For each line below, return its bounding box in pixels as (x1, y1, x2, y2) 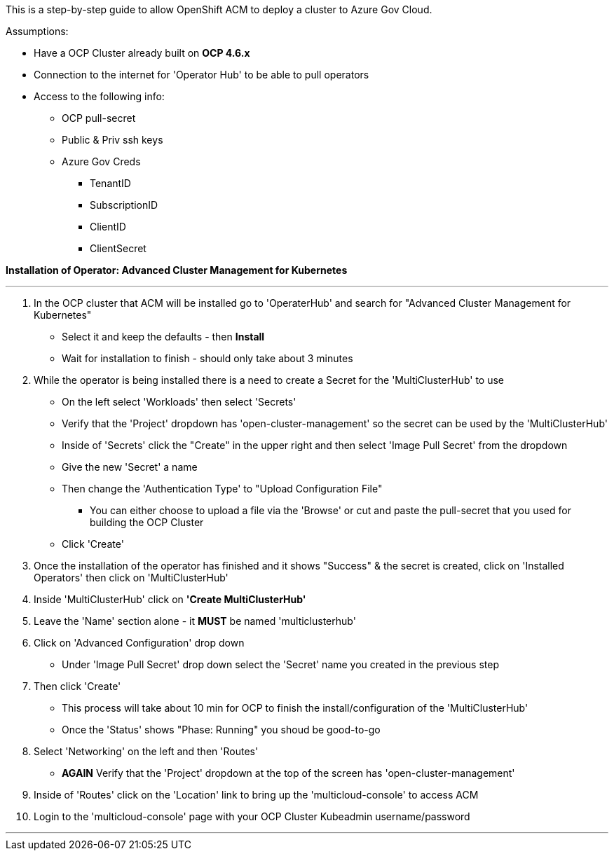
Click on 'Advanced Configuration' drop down (34, 637, 245, 649)
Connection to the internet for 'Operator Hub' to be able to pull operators (34, 69, 369, 81)
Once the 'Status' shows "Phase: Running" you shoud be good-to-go (62, 724, 381, 736)
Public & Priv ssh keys (62, 134, 163, 146)
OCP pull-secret (62, 112, 136, 124)
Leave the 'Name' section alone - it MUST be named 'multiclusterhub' (34, 615, 356, 627)
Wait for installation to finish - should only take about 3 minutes (62, 352, 353, 364)
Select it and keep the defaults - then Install (62, 331, 265, 343)
